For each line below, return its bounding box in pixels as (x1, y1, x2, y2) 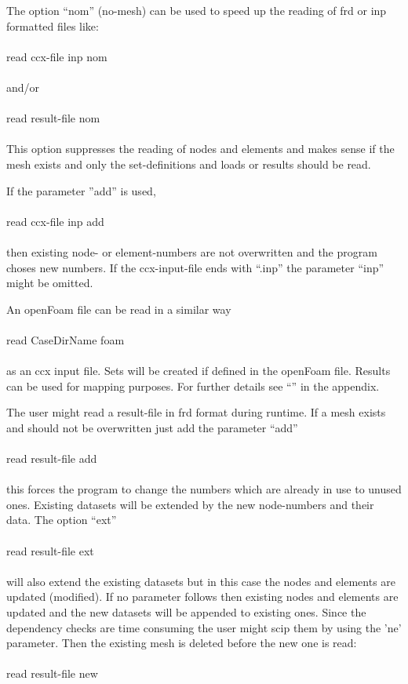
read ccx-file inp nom (6, 48, 107, 64)
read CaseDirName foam (6, 331, 125, 347)
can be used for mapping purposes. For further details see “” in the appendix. (6, 377, 380, 394)
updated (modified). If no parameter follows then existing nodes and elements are (6, 588, 399, 605)
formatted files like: (6, 17, 99, 34)
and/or (6, 78, 40, 95)
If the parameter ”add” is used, (6, 182, 156, 198)
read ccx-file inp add (6, 213, 104, 229)
